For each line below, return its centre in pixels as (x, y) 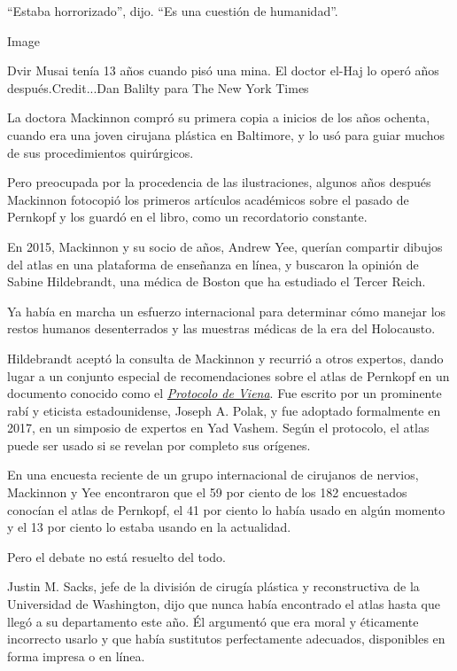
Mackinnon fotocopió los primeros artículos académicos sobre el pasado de (208, 199)
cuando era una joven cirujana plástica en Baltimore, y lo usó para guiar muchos (226, 134)
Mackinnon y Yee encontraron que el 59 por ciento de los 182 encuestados (207, 492)
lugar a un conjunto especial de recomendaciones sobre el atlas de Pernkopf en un (228, 375)
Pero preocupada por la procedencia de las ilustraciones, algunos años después (219, 182)
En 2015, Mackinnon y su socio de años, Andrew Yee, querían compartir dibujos (225, 246)
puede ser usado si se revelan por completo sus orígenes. (159, 445)
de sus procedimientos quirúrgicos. (101, 152)
